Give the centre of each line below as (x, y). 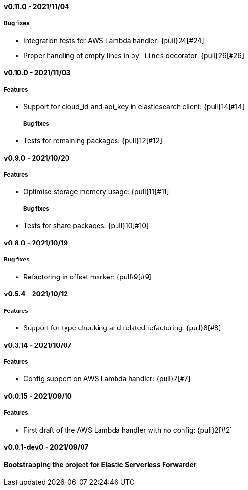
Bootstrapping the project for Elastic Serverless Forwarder (100, 464)
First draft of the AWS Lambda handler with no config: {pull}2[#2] (128, 430)
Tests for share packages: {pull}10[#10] (86, 226)
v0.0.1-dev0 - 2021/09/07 (46, 447)
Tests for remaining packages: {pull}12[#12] (93, 140)
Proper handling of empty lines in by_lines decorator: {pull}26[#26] (134, 55)
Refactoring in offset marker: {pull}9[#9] (88, 277)
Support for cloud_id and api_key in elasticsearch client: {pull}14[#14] (134, 107)
